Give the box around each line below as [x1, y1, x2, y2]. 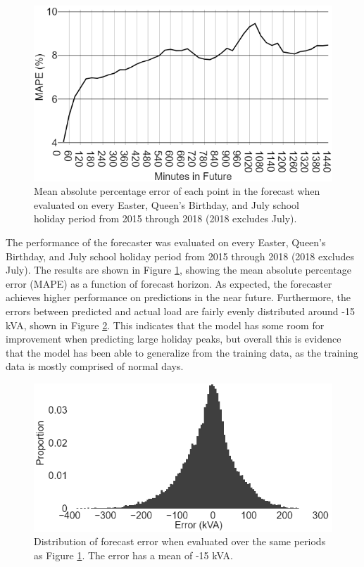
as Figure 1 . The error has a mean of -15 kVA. [34, 547, 233, 562]
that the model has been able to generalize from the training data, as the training [6, 345, 358, 359]
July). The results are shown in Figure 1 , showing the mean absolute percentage [6, 262, 351, 277]
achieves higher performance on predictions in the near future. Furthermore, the [6, 290, 351, 305]
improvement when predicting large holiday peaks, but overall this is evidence [6, 331, 341, 346]
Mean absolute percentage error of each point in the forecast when [34, 184, 320, 198]
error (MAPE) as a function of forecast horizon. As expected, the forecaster [6, 276, 332, 291]
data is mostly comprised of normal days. [6, 359, 184, 374]
